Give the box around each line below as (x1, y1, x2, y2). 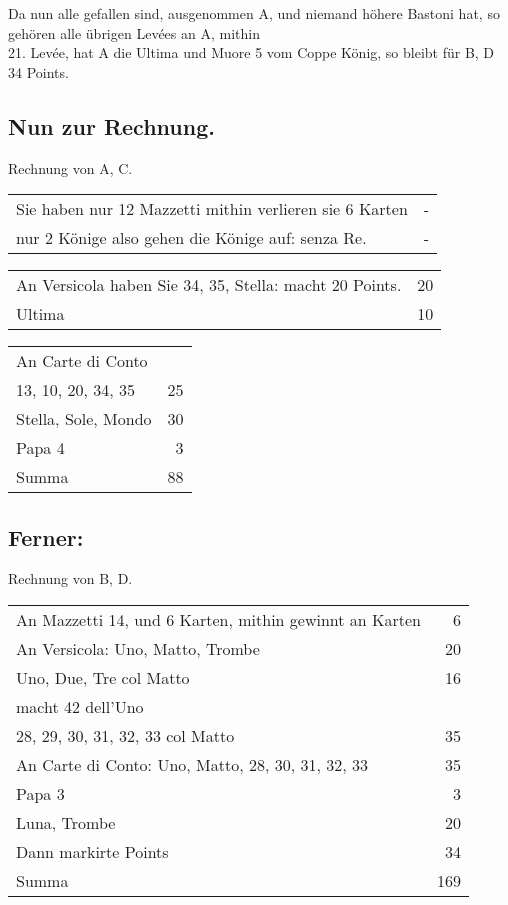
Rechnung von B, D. (8, 568, 133, 589)
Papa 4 (16, 436, 65, 460)
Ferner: (8, 521, 84, 552)
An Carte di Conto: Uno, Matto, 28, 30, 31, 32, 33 (16, 752, 369, 776)
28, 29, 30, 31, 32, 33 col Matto (16, 723, 235, 747)
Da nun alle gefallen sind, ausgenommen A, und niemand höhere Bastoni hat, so (8, 3, 500, 23)
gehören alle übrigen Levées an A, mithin (8, 22, 260, 43)
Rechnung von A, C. (8, 157, 133, 178)
